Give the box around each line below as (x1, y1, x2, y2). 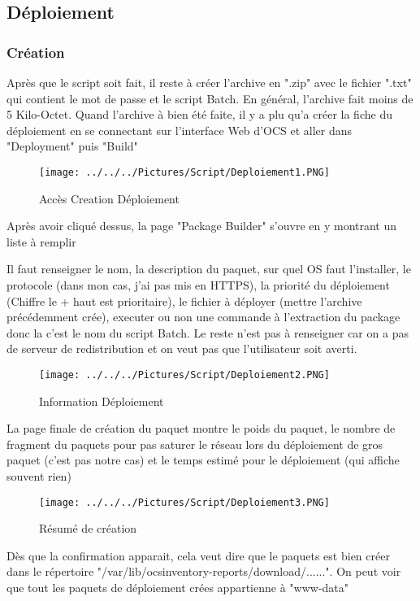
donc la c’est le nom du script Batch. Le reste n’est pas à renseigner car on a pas (6, 324, 409, 341)
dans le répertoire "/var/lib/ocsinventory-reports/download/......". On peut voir (6, 563, 401, 580)
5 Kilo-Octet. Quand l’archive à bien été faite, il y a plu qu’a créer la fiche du (6, 106, 392, 123)
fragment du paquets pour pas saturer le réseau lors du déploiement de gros (6, 435, 383, 452)
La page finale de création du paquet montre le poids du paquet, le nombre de (6, 420, 396, 437)
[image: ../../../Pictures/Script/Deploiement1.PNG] (39, 166, 330, 178)
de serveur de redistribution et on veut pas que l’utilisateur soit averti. (6, 340, 357, 357)
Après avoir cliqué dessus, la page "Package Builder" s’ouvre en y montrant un (6, 217, 397, 234)
